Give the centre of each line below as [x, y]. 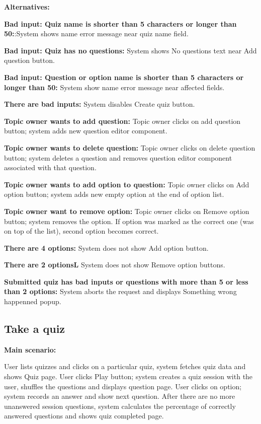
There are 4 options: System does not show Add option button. [106, 248]
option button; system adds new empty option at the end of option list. [114, 194]
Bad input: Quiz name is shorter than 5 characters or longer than [120, 23]
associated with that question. [50, 167]
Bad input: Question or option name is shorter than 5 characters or [124, 77]
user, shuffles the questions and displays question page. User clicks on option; [123, 386]
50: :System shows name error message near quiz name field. [96, 33]
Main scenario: [30, 349]
